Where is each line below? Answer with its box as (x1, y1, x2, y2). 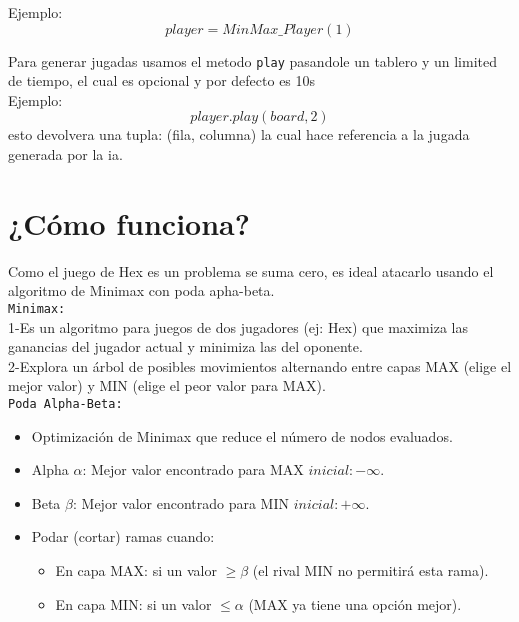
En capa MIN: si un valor (55, 593, 212, 614)
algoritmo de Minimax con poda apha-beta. (8, 280, 275, 301)
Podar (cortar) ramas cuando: (31, 526, 215, 547)
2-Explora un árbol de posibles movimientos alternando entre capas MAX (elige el (8, 355, 512, 376)
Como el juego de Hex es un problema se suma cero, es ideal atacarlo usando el (8, 260, 494, 281)
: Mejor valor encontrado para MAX (82, 459, 304, 480)
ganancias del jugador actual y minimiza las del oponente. (8, 336, 363, 357)
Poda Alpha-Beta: (8, 396, 123, 411)
